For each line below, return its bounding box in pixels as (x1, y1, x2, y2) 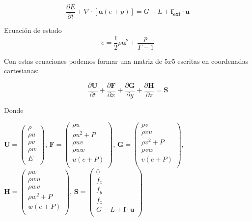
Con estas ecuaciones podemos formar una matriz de (4, 55, 162, 66)
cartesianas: (4, 65, 39, 76)
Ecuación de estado (4, 25, 62, 35)
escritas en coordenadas (177, 55, 249, 66)
